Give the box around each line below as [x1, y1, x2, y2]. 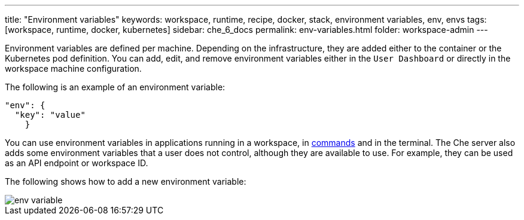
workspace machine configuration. [5, 63, 142, 74]
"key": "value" [14, 110, 86, 120]
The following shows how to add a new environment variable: [5, 176, 246, 187]
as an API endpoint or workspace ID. [5, 158, 148, 168]
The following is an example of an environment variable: [5, 82, 226, 92]
